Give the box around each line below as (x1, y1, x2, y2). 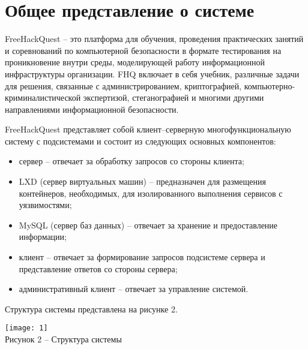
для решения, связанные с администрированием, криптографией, (5, 79, 242, 92)
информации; (19, 230, 67, 243)
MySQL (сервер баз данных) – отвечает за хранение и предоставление (19, 218, 278, 231)
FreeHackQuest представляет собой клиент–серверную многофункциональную (5, 123, 291, 136)
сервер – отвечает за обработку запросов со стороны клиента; (19, 155, 244, 167)
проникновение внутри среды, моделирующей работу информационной (5, 56, 265, 68)
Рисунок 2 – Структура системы (5, 333, 122, 345)
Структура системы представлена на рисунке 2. (5, 302, 178, 315)
